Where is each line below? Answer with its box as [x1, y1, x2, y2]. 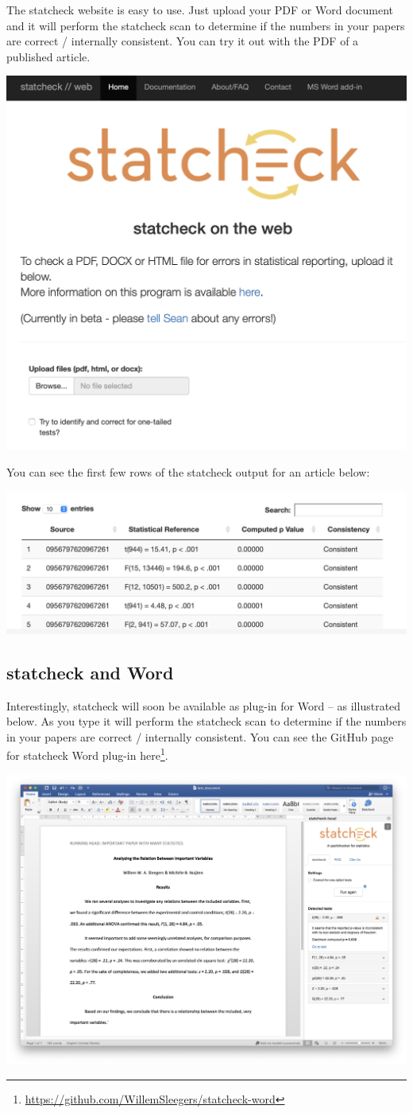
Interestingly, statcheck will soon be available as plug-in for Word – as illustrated [6, 697, 401, 714]
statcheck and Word [6, 660, 174, 684]
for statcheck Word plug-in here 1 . [6, 745, 168, 763]
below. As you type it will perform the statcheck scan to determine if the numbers [6, 713, 407, 730]
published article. [6, 48, 91, 64]
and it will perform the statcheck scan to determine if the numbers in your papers [6, 17, 405, 33]
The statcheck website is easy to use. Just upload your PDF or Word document [6, 2, 394, 18]
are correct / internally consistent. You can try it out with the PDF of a [6, 33, 359, 49]
